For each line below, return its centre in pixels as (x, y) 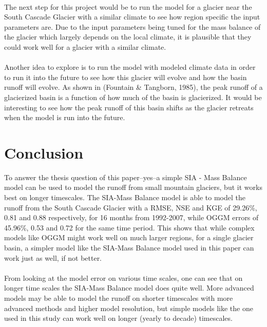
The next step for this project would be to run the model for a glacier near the (128, 6)
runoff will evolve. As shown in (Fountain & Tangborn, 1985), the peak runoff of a (133, 87)
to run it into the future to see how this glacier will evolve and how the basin (126, 77)
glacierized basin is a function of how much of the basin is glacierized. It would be (133, 97)
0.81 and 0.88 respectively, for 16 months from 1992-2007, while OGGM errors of (131, 217)
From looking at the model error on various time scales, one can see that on (123, 277)
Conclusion (44, 152)
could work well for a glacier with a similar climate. (85, 46)
